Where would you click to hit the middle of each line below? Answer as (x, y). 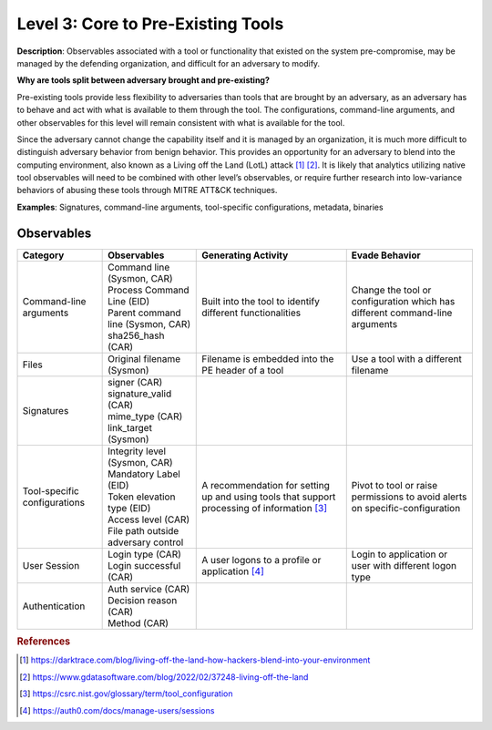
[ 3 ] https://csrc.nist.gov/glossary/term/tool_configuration (126, 694)
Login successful (144, 565)
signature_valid (140, 394)
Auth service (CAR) (149, 589)
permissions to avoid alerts (409, 497)
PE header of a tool (243, 370)
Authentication (54, 606)
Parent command (144, 313)
